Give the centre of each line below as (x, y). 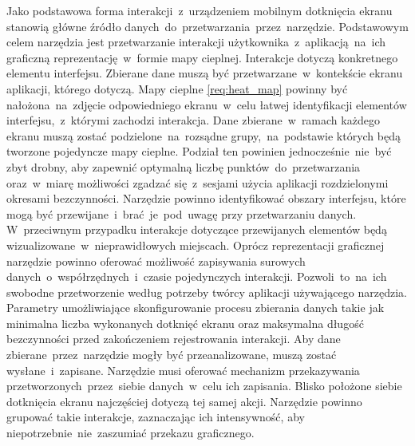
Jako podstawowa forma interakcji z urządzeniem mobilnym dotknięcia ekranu (200, 10)
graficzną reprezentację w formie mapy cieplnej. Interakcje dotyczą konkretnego (202, 57)
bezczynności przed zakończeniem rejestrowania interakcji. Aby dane (174, 339)
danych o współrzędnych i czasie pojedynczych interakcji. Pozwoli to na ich (197, 276)
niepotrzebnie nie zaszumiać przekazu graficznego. (130, 433)
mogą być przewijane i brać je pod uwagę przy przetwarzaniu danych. (182, 213)
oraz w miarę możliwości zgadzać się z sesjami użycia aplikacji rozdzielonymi (198, 182)
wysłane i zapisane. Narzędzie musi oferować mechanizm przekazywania (183, 370)
